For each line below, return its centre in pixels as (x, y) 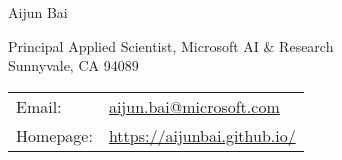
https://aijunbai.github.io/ (202, 135)
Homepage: (54, 135)
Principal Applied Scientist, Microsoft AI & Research (171, 45)
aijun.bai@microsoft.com (194, 106)
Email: (39, 106)
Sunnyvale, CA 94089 (73, 65)
